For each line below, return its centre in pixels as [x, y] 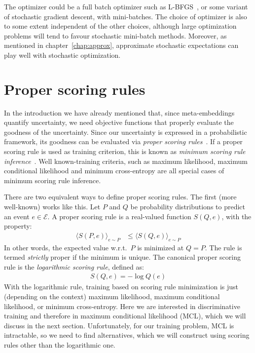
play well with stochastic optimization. [62, 55]
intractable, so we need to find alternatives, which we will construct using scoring [127, 335]
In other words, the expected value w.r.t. [66, 247]
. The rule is [223, 247]
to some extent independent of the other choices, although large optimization [120, 26]
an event [17, 216]
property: [18, 226]
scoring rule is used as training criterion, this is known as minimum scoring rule [125, 151]
